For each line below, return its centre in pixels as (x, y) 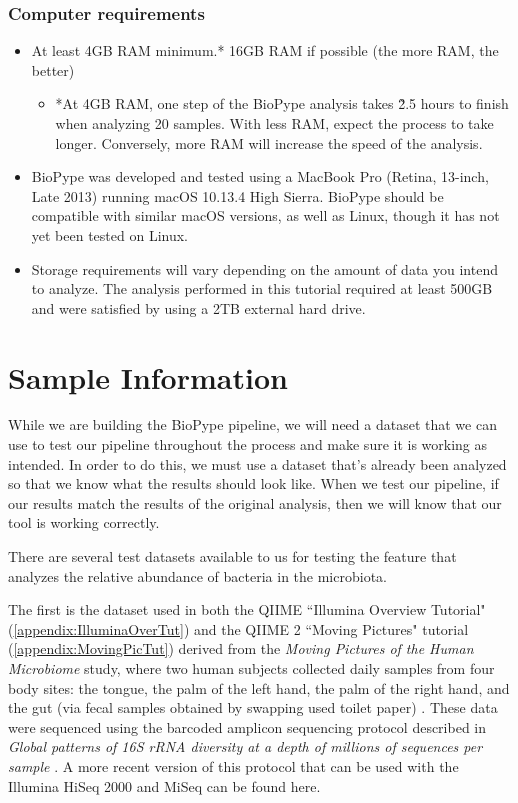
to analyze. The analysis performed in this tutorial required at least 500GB (262, 288)
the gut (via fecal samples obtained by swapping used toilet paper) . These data (253, 707)
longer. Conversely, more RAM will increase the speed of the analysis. (269, 142)
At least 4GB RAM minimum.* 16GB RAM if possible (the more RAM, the (265, 50)
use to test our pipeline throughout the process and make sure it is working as (248, 444)
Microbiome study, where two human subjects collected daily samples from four (251, 668)
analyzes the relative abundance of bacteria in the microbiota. (197, 575)
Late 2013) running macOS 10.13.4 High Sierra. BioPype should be (237, 195)
